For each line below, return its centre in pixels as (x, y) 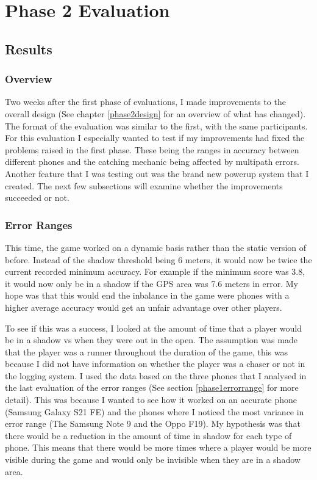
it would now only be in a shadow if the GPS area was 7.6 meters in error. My (151, 283)
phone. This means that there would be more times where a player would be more (158, 447)
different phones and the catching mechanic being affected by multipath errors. (152, 162)
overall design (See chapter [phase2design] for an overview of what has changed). (155, 113)
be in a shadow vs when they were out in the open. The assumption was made (151, 340)
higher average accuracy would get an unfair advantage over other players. (144, 307)
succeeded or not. (37, 198)
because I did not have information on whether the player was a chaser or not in (155, 364)
